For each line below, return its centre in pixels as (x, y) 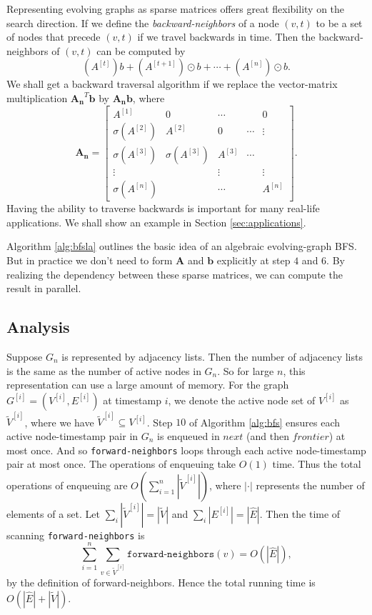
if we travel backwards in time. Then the (226, 37)
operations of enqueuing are (67, 485)
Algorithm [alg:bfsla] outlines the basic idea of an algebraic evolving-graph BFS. (182, 246)
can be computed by (141, 50)
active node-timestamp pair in (72, 435)
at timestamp (132, 400)
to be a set (339, 22)
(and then (268, 435)
